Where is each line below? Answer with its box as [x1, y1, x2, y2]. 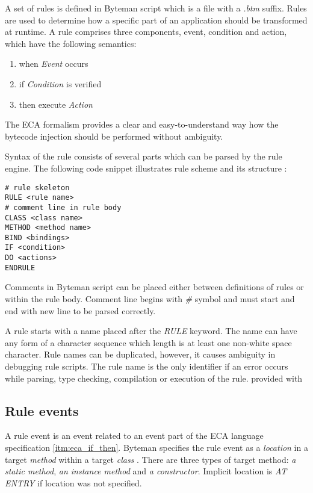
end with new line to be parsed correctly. [5, 304, 156, 317]
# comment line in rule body [5, 203, 122, 212]
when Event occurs [19, 57, 88, 70]
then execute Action [19, 98, 93, 110]
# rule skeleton [5, 183, 70, 192]
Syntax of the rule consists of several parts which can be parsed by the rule [5, 150, 282, 163]
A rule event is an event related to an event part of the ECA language [5, 429, 264, 442]
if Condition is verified [19, 77, 102, 90]
